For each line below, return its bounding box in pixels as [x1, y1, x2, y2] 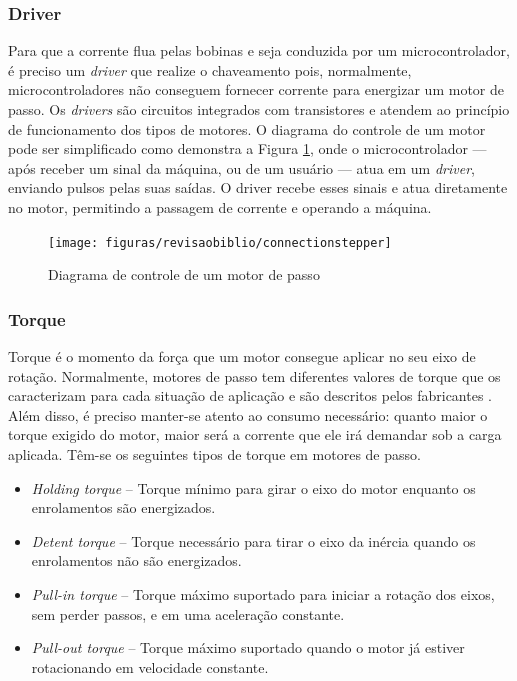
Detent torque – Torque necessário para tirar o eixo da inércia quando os [31, 530, 476, 551]
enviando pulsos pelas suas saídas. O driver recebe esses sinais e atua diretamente [8, 177, 508, 198]
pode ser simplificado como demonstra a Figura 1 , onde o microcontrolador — [8, 138, 487, 159]
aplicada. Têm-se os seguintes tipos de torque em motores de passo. [8, 444, 421, 464]
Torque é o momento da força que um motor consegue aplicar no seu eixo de [8, 346, 476, 367]
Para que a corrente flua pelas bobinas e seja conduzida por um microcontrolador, [8, 40, 510, 61]
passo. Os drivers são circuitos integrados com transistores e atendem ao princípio [8, 99, 510, 119]
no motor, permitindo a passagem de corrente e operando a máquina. [8, 196, 432, 217]
